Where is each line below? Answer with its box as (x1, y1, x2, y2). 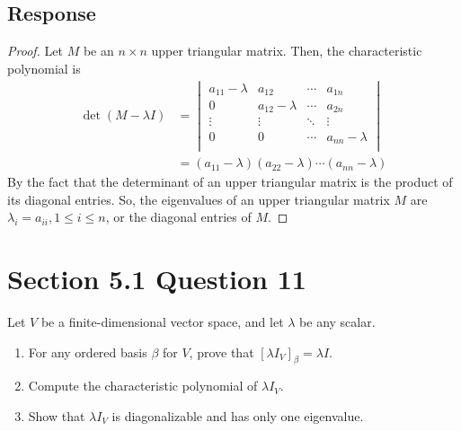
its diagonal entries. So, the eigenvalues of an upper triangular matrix (7, 189, 390, 208)
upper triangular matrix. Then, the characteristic (151, 41, 422, 60)
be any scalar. (299, 312, 376, 331)
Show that (28, 407, 85, 426)
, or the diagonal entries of (105, 207, 252, 226)
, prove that (189, 342, 254, 361)
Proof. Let (7, 41, 63, 60)
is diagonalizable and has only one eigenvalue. (111, 407, 364, 426)
